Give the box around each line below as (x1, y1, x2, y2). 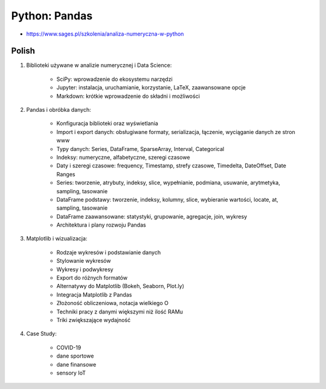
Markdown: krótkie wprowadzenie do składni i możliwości (56, 92, 200, 100)
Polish (11, 46, 36, 56)
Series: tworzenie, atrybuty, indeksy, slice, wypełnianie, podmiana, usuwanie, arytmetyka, (56, 179, 281, 187)
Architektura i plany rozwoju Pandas (56, 221, 146, 229)
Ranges (56, 170, 75, 178)
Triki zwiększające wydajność (56, 317, 131, 323)
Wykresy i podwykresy (56, 266, 114, 273)
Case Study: (26, 330, 57, 338)
